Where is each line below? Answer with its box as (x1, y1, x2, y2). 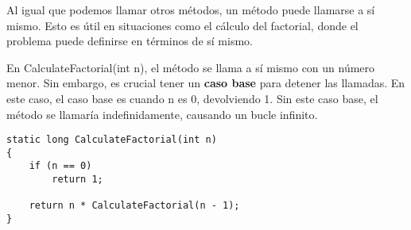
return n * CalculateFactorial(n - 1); (29, 200, 240, 212)
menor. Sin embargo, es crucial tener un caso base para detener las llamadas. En (6, 75, 405, 91)
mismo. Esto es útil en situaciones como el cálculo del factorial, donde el (6, 17, 359, 33)
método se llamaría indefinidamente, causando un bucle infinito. (6, 105, 318, 122)
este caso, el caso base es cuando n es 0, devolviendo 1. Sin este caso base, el (6, 90, 378, 106)
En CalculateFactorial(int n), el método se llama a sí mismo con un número (6, 59, 375, 75)
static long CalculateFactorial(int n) (6, 134, 217, 146)
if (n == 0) (29, 160, 92, 172)
